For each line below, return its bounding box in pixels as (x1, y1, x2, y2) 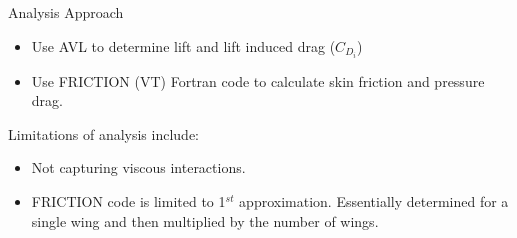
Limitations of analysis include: (8, 123, 200, 144)
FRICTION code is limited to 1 (31, 191, 226, 212)
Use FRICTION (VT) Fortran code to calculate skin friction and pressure (31, 70, 485, 91)
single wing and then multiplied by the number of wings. (31, 210, 379, 231)
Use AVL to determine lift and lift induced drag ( (31, 35, 336, 56)
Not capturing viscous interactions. (31, 157, 246, 178)
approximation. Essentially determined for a (239, 191, 509, 212)
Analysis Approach (8, 2, 124, 22)
